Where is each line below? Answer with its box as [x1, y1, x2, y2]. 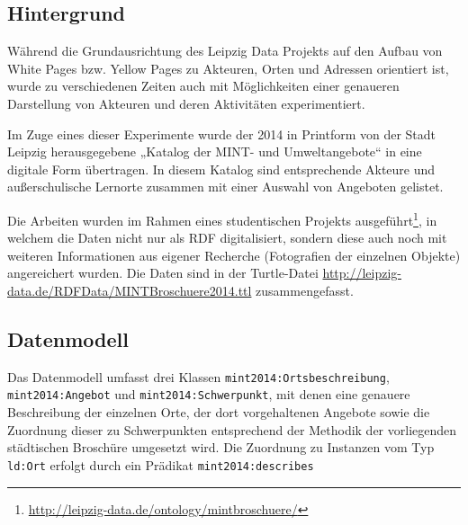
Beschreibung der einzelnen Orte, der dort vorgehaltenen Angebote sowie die [7, 403, 430, 422]
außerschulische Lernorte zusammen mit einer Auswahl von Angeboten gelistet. [7, 177, 444, 196]
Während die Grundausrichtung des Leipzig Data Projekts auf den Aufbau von [7, 41, 443, 60]
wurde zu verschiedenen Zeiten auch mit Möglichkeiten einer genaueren [7, 76, 400, 95]
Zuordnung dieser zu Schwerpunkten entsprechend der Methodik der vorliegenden [7, 420, 457, 439]
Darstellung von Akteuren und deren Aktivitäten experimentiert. [7, 93, 365, 112]
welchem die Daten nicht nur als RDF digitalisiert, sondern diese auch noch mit [7, 228, 447, 247]
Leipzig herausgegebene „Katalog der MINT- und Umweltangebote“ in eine [7, 142, 422, 161]
